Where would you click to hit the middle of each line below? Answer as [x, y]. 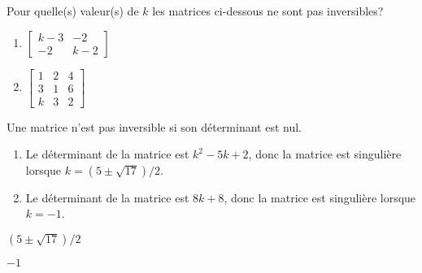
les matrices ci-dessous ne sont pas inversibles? [268, 11]
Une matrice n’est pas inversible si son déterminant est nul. [154, 126]
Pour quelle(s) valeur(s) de [73, 11]
